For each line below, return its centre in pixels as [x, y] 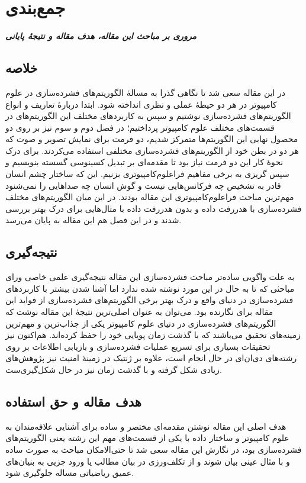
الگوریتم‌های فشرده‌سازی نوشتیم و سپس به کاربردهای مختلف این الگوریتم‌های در [148, 116]
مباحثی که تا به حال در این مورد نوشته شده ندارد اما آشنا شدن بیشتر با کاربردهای [150, 288]
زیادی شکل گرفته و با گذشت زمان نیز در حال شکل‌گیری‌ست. [114, 369]
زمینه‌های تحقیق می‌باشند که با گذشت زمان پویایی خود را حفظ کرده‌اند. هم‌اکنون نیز [153, 335]
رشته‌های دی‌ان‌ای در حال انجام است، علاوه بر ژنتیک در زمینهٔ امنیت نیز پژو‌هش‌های [151, 358]
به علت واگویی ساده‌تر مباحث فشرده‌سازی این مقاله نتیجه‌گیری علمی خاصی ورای [150, 277]
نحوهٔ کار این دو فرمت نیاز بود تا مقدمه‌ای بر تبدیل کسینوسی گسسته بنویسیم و [144, 162]
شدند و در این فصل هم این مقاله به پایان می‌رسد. [94, 220]
